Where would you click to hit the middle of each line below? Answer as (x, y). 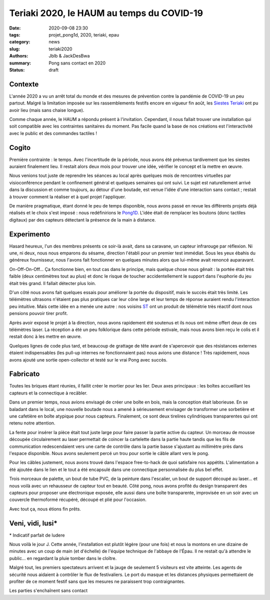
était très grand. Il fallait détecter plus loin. (52, 283)
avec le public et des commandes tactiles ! (53, 133)
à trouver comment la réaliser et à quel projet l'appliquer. (67, 196)
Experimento (30, 234)
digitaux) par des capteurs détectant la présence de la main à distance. (82, 219)
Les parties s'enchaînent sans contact (48, 590)
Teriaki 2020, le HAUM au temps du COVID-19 (106, 13)
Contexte (24, 84)
